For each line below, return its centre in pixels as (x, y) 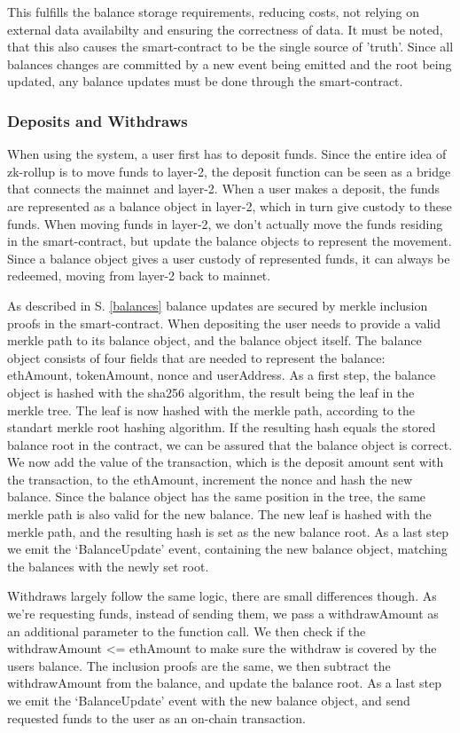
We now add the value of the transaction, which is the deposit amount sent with (226, 462)
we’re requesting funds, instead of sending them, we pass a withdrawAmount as (223, 614)
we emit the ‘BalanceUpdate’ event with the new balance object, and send (209, 700)
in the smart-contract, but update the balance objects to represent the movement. (230, 241)
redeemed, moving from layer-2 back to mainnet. (139, 276)
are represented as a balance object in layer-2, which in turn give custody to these (230, 205)
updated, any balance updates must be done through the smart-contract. (205, 81)
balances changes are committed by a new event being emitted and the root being (230, 63)
